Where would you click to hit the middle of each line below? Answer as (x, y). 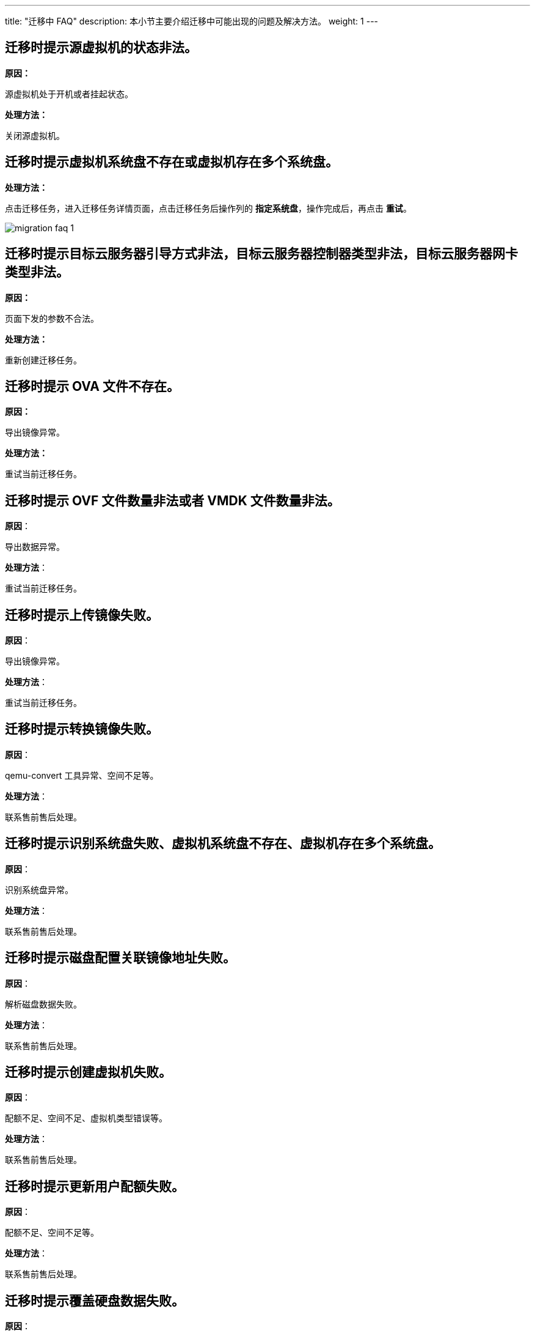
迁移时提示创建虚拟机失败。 (88, 1072)
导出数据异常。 (35, 547)
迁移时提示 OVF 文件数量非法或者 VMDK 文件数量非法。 (173, 500)
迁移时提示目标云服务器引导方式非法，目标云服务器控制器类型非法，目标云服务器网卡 (261, 254)
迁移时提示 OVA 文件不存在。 (92, 386)
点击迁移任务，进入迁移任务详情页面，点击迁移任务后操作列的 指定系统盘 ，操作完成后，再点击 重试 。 (208, 208)
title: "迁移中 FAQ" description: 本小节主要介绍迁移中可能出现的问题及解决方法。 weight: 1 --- (192, 21)
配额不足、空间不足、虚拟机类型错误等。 (86, 1118)
